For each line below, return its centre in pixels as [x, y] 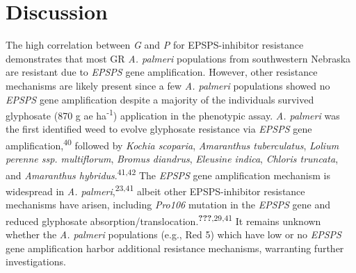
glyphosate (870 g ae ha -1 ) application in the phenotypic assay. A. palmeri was [173, 114]
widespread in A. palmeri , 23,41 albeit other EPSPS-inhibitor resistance [155, 190]
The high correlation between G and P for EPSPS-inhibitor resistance [155, 45]
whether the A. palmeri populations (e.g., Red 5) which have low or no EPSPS [173, 234]
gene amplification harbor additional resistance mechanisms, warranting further [175, 248]
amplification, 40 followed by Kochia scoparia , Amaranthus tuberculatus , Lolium [172, 144]
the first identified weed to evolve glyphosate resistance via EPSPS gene [159, 129]
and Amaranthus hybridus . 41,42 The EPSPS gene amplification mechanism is [168, 174]
